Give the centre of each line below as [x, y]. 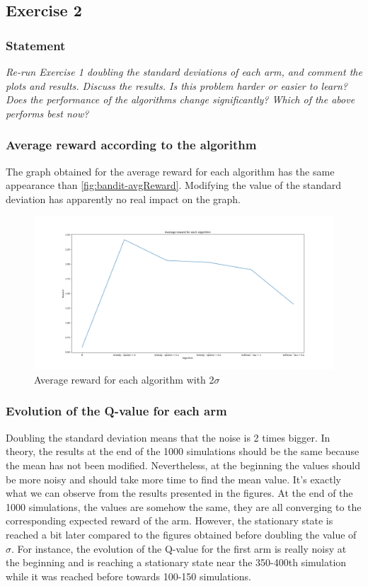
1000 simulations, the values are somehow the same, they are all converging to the [184, 506]
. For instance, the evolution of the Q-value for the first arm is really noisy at [179, 548]
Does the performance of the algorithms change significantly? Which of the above [180, 99]
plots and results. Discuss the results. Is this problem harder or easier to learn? [177, 85]
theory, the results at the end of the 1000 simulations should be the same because [183, 451]
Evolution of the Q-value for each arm [116, 411]
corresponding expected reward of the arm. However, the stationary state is [169, 521]
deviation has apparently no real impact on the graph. [123, 199]
